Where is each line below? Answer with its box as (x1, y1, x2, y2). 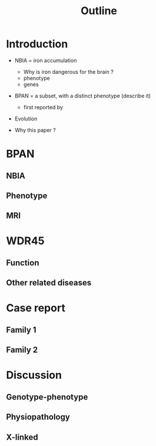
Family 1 (6, 324, 36, 335)
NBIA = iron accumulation (14, 57, 77, 64)
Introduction (6, 37, 68, 51)
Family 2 (6, 345, 38, 355)
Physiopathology (6, 412, 71, 422)
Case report (6, 301, 66, 315)
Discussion (6, 369, 62, 382)
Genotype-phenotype (6, 392, 88, 402)
